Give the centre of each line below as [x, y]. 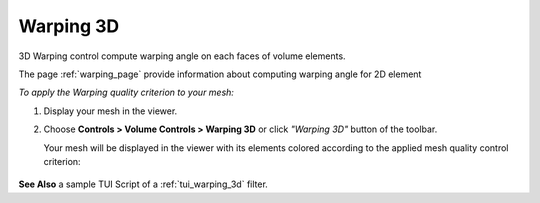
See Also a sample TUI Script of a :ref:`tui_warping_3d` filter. [143, 184]
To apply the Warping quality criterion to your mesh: [126, 92]
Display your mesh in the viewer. [110, 111]
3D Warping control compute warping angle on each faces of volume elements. [182, 56]
